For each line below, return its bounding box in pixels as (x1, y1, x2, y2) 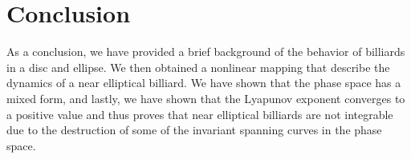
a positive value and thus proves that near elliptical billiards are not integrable (6, 105, 393, 122)
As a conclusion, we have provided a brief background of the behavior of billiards (6, 43, 405, 60)
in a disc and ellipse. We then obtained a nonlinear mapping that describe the (6, 58, 390, 75)
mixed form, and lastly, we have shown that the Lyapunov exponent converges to (6, 89, 405, 106)
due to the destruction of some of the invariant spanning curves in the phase (6, 121, 382, 138)
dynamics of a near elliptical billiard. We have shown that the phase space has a (6, 74, 401, 91)
